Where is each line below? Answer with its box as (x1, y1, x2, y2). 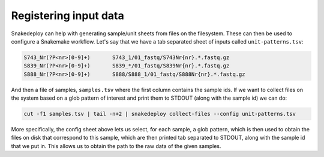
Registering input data (11, 9, 124, 22)
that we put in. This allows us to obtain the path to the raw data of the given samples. (11, 142, 221, 149)
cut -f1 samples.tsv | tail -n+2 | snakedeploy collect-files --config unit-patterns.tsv (23, 110, 296, 118)
